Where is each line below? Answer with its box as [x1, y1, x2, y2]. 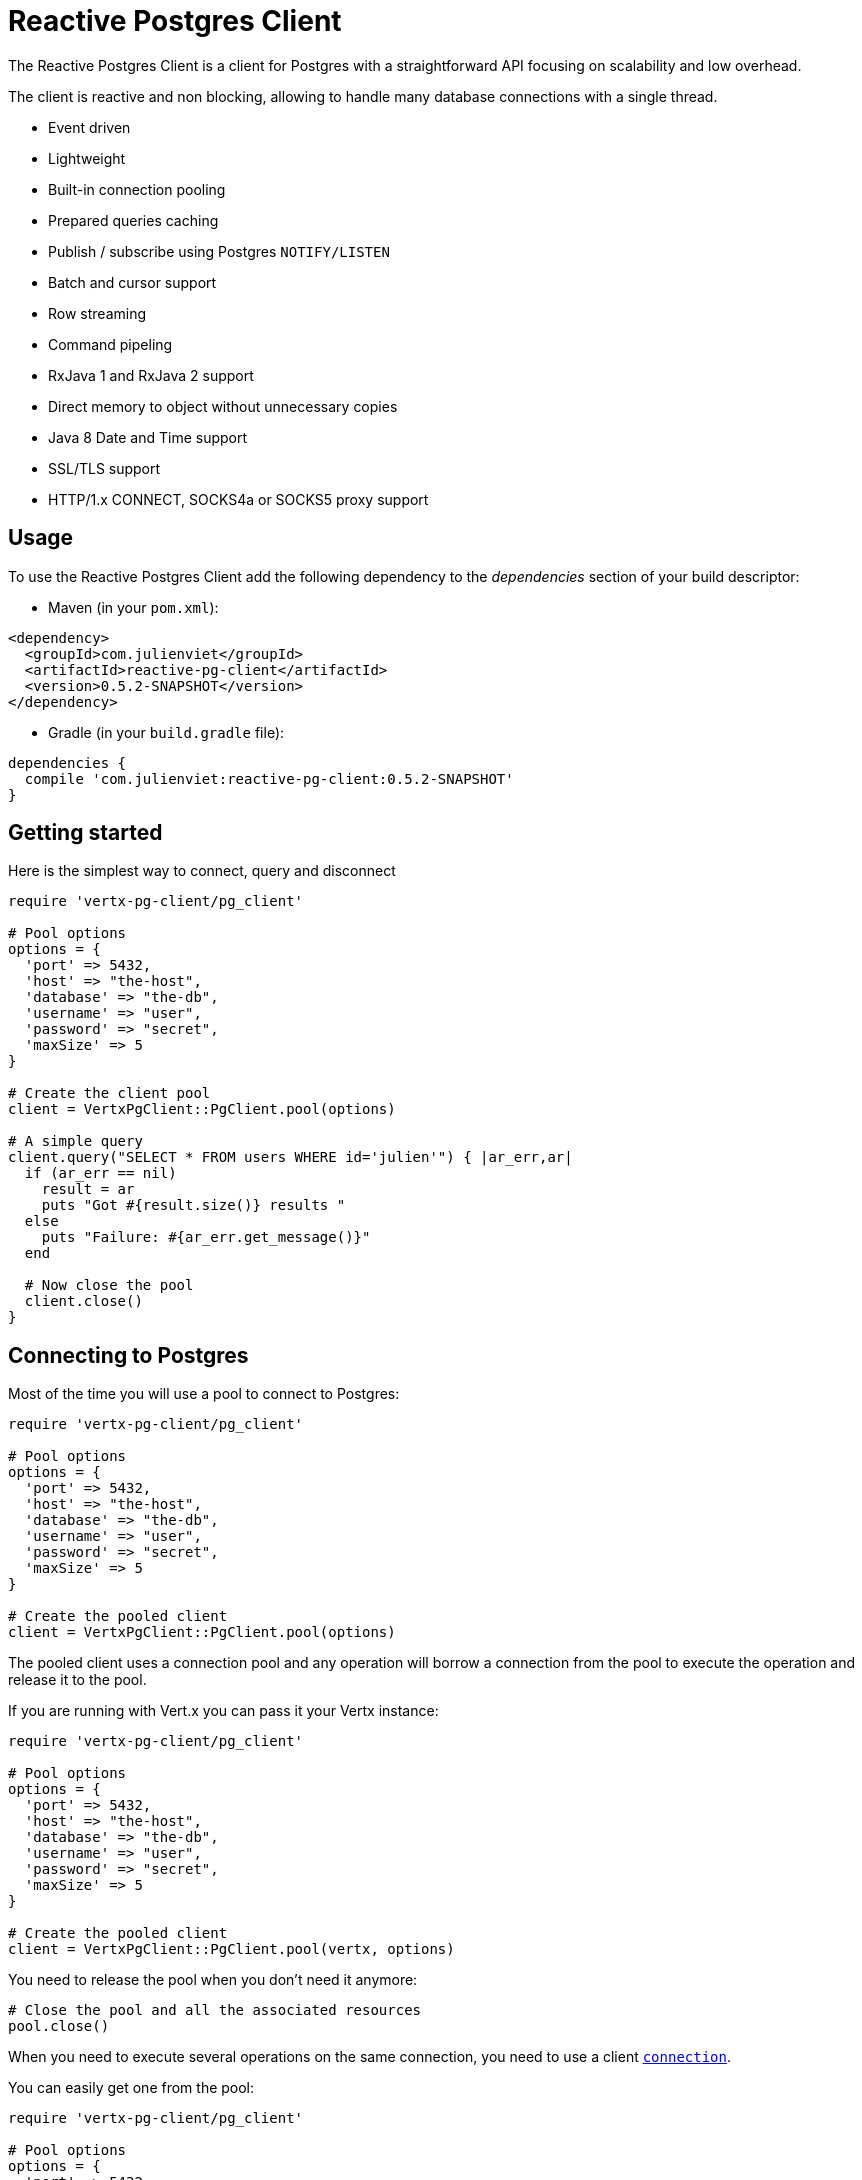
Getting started [8, 820, 163, 846]
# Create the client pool [8, 1085, 211, 1102]
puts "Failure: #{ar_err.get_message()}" [41, 1229, 371, 1246]
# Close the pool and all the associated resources [8, 2002, 422, 2019]
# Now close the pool [24, 1277, 194, 1294]
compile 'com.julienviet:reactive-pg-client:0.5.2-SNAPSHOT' [24, 770, 514, 787]
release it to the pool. [8, 1671, 147, 1689]
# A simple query [8, 1133, 143, 1150]
